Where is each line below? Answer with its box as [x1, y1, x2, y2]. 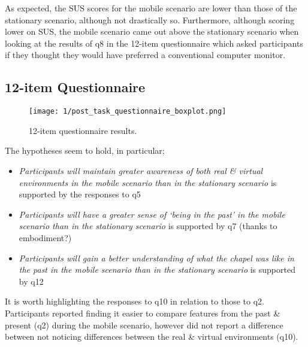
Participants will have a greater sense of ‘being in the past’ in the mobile [19, 208, 285, 220]
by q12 [19, 275, 44, 287]
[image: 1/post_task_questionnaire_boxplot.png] [29, 107, 227, 116]
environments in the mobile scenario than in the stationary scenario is [19, 176, 277, 188]
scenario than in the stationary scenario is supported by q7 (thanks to [19, 220, 277, 232]
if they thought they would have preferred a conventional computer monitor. [5, 48, 286, 61]
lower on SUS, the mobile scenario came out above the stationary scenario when [5, 25, 299, 38]
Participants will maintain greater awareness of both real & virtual [19, 165, 263, 177]
